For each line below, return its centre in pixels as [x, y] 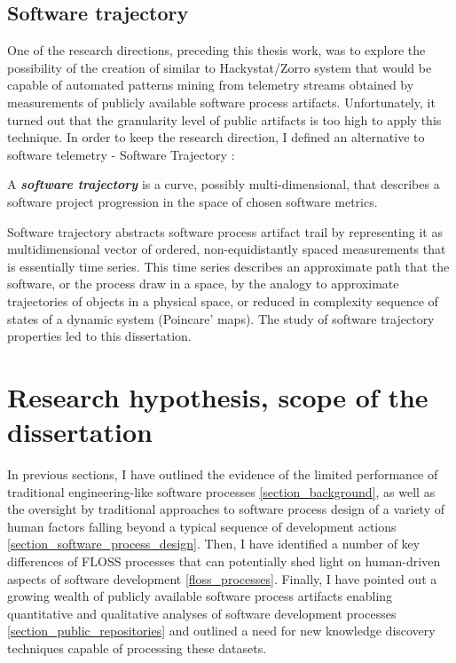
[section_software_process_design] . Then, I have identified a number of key [214, 544]
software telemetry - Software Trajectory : [121, 154]
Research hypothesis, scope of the [218, 396]
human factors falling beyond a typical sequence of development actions [202, 526]
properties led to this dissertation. [99, 336]
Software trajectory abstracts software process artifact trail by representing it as [225, 231]
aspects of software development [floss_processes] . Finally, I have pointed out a [222, 578]
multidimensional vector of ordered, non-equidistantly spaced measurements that [227, 249]
